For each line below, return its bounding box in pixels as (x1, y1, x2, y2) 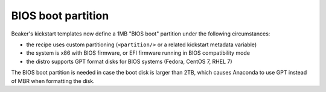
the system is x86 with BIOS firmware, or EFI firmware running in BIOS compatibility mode (26, 49, 251, 57)
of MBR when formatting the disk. (11, 77, 95, 84)
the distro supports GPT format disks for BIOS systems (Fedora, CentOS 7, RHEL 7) (26, 58, 232, 65)
